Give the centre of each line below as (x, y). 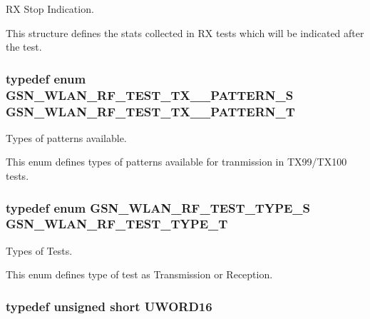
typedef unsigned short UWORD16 (109, 306)
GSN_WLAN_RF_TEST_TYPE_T (117, 224)
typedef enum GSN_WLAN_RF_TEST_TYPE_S (158, 207)
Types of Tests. (39, 250)
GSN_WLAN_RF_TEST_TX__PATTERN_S (150, 95)
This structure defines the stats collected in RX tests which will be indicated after (185, 32)
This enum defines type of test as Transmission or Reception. (139, 274)
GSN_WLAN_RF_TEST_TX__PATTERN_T (150, 111)
